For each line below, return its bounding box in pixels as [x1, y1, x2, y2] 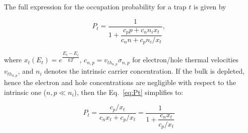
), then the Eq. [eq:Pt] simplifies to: [74, 87, 184, 97]
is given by [193, 1, 226, 11]
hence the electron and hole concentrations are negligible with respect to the [4, 77, 236, 87]
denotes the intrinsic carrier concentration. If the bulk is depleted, [44, 66, 245, 76]
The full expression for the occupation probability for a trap [4, 1, 186, 11]
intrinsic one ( [4, 87, 47, 97]
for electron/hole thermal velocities [132, 54, 239, 65]
